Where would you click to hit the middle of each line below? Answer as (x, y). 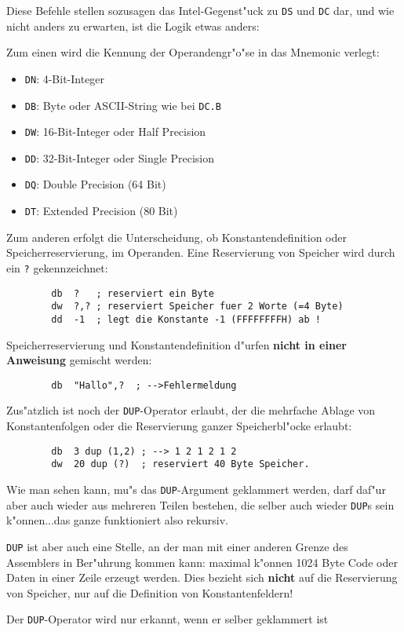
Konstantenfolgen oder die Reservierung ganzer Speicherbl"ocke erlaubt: (179, 426)
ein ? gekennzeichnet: (57, 267)
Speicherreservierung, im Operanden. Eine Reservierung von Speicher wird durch (201, 252)
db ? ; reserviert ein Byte (133, 293)
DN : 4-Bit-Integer (65, 78)
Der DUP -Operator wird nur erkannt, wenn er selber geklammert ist (167, 619)
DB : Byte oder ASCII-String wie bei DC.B (123, 105)
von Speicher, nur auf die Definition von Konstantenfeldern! (150, 592)
